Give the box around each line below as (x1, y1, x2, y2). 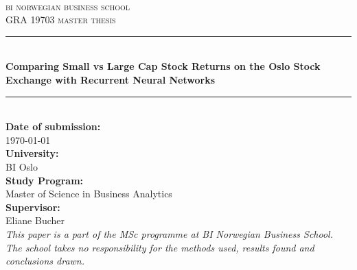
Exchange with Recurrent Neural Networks (5, 72, 216, 86)
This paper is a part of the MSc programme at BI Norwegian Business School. (5, 226, 333, 241)
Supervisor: (5, 199, 60, 214)
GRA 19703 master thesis (5, 12, 116, 27)
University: (5, 146, 59, 160)
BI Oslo (5, 159, 38, 173)
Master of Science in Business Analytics (5, 186, 172, 201)
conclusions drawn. (5, 254, 85, 268)
